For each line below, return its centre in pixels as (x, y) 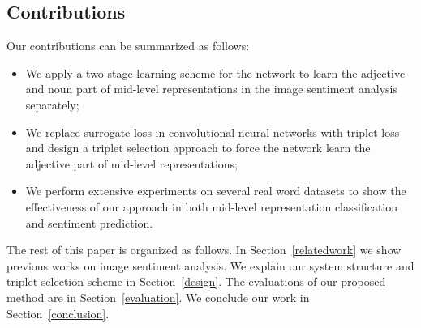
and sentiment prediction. (89, 222)
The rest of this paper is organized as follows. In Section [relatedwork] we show (204, 250)
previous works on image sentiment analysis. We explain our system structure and (210, 265)
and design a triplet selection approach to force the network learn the (198, 148)
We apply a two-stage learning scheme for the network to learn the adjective (215, 72)
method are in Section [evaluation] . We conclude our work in (158, 297)
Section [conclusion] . (58, 313)
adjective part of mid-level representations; (132, 163)
